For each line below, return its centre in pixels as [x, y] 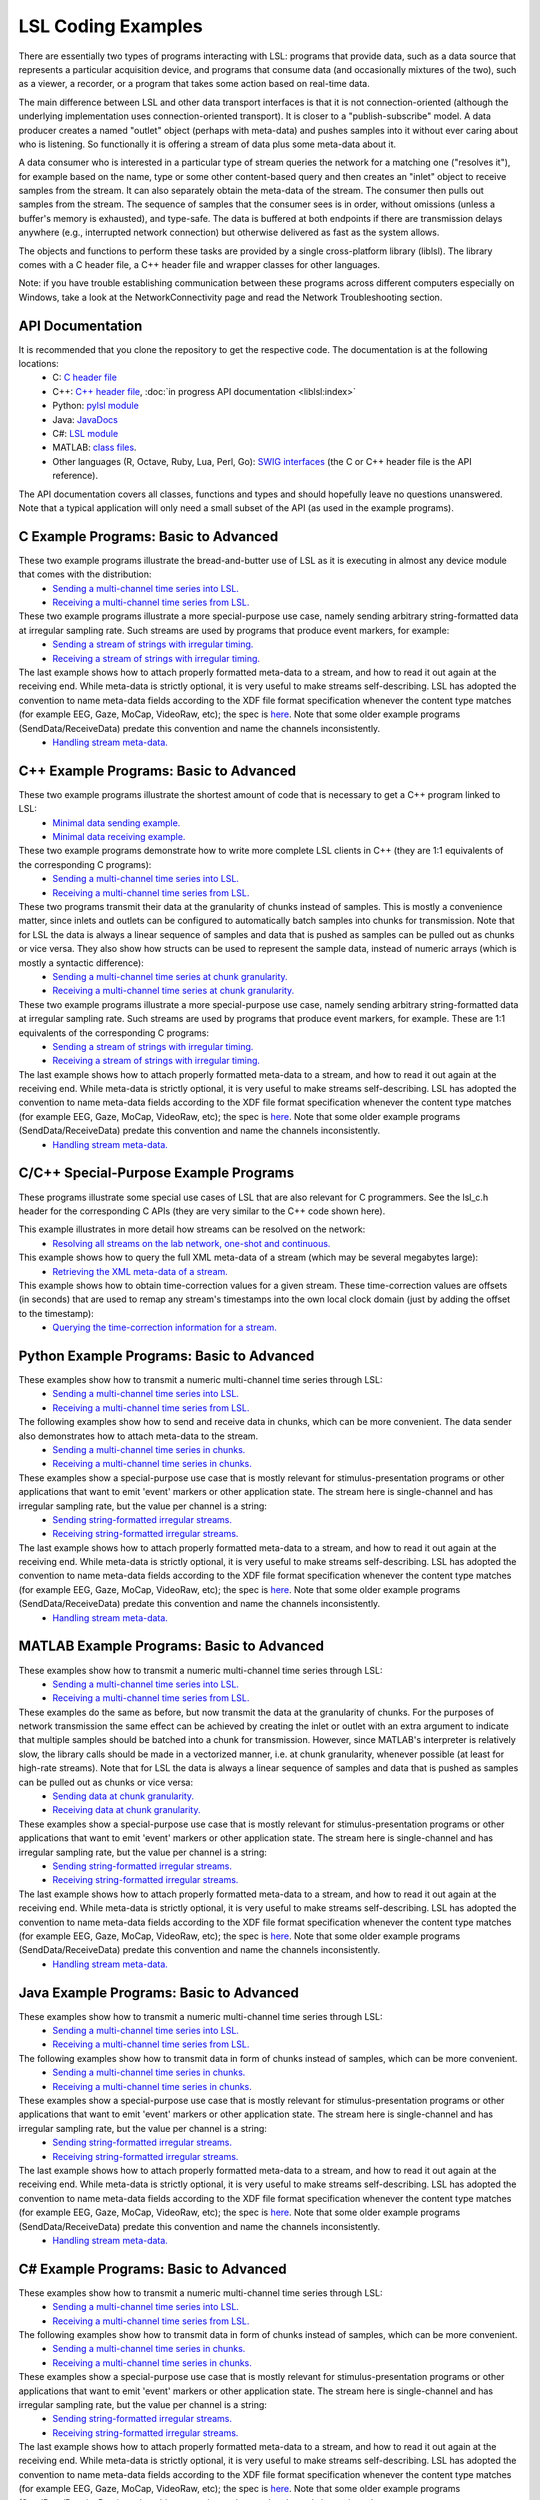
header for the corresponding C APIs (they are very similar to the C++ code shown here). [202, 1211]
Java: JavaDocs [85, 419]
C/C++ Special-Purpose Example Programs [156, 1173]
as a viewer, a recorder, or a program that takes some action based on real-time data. [194, 84]
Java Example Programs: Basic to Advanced [159, 1992]
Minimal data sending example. [116, 822]
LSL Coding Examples [111, 26]
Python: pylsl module [95, 406]
